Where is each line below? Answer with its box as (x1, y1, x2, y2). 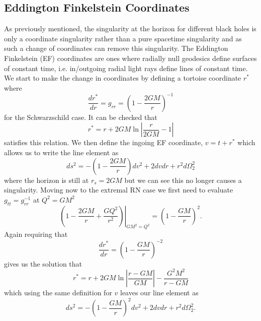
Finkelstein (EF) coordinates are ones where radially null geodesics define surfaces (4, 52, 257, 63)
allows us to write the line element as (4, 147, 119, 158)
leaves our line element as (120, 287, 199, 298)
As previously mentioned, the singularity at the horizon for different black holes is (4, 23, 256, 34)
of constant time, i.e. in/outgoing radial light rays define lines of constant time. (4, 62, 248, 73)
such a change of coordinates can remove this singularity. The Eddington (4, 43, 228, 53)
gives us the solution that (4, 258, 82, 269)
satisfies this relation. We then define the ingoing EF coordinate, (4, 137, 203, 148)
